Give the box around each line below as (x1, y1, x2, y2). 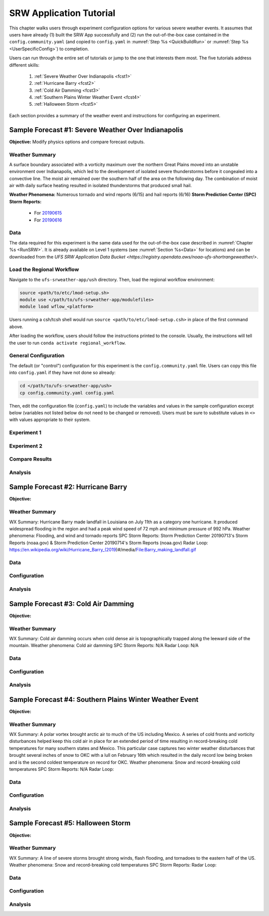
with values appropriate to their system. (9, 417, 91, 423)
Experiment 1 (9, 429, 42, 436)
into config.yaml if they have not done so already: (9, 370, 116, 376)
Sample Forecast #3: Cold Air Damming (9, 599, 134, 608)
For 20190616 (34, 217, 62, 223)
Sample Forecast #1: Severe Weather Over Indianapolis (9, 125, 184, 134)
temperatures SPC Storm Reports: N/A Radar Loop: (9, 766, 114, 772)
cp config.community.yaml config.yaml (19, 390, 115, 396)
